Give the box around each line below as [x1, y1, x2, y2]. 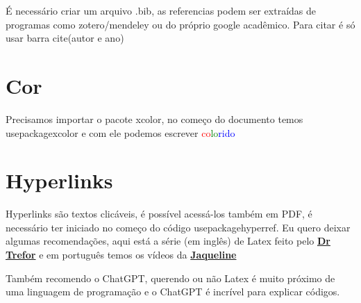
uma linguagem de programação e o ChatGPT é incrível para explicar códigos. [6, 284, 340, 299]
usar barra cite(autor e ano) [6, 31, 124, 45]
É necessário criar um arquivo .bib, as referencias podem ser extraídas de [6, 3, 317, 17]
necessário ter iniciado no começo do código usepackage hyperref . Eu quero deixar [6, 220, 351, 234]
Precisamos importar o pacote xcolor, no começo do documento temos [6, 111, 303, 126]
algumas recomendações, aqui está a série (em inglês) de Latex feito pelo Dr [6, 234, 330, 248]
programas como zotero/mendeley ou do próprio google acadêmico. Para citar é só [6, 17, 355, 31]
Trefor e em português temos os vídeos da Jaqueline [6, 247, 237, 261]
